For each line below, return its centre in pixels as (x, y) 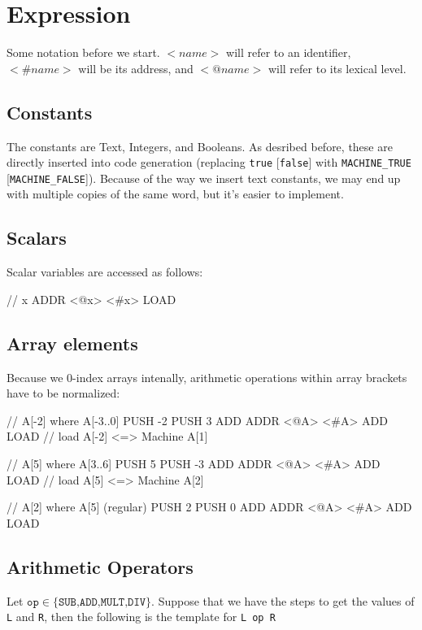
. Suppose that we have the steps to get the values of (283, 600)
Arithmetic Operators (100, 566)
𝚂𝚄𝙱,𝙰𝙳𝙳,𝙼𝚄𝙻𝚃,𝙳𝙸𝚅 (102, 602)
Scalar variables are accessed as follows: (105, 272)
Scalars (37, 238)
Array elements (72, 343)
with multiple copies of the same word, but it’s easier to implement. (175, 194)
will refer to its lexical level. (337, 68)
